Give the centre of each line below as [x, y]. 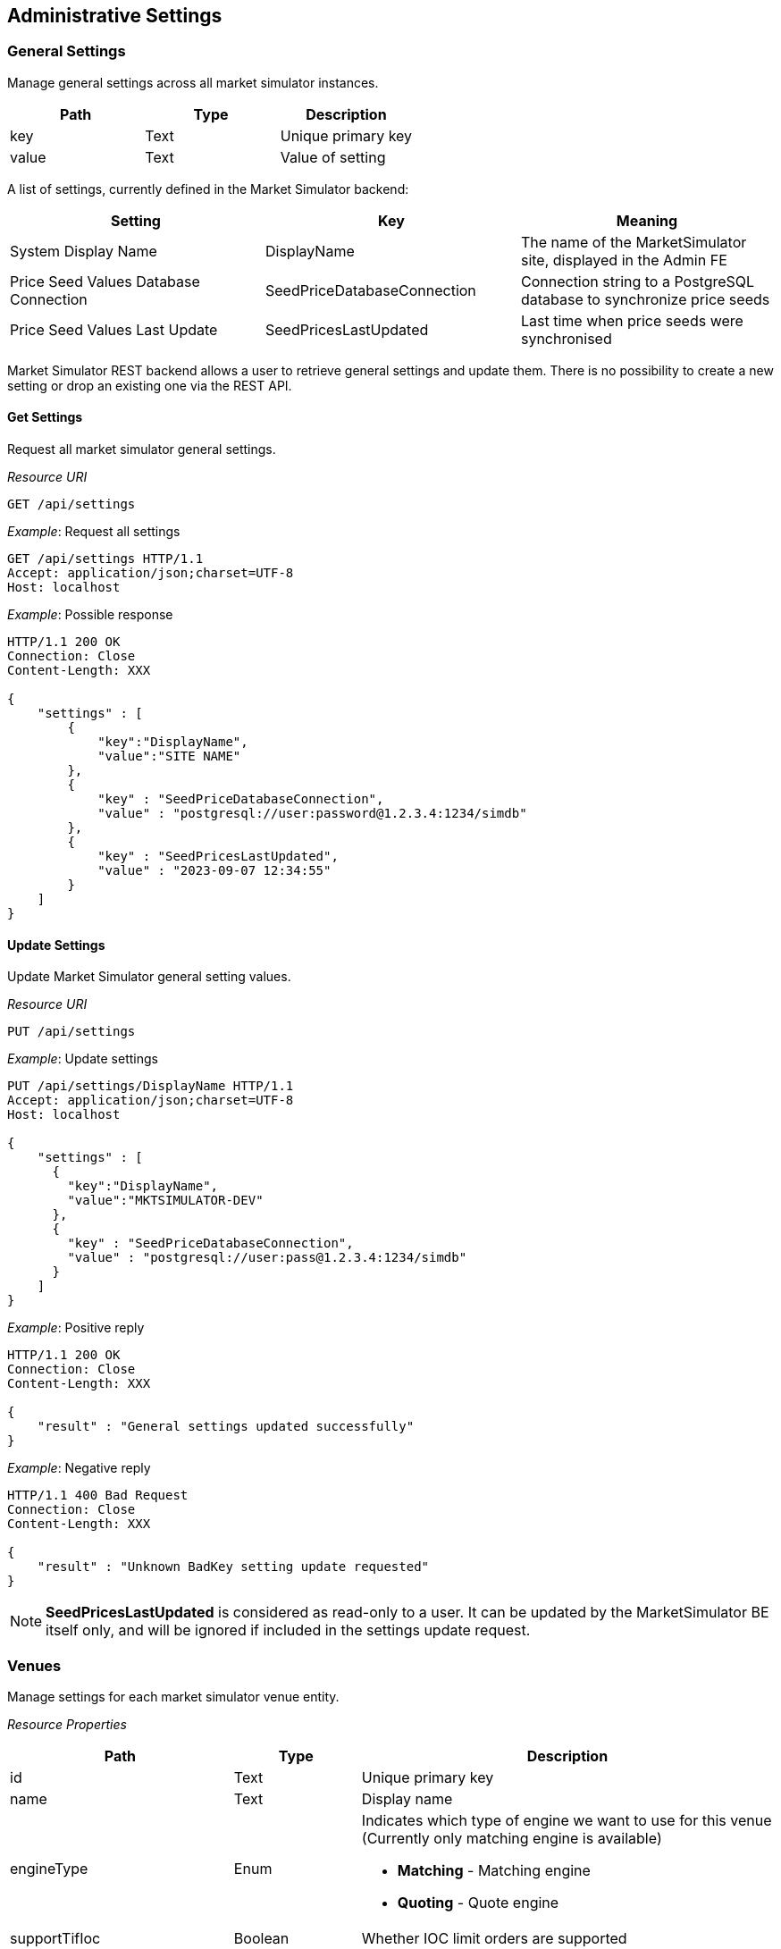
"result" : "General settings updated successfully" [226, 1427]
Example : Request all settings [94, 532]
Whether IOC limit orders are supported [494, 1938]
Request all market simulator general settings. [142, 449]
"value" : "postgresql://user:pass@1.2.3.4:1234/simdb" [267, 1258]
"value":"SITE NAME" [169, 756]
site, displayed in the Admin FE [624, 260]
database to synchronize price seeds [645, 299]
